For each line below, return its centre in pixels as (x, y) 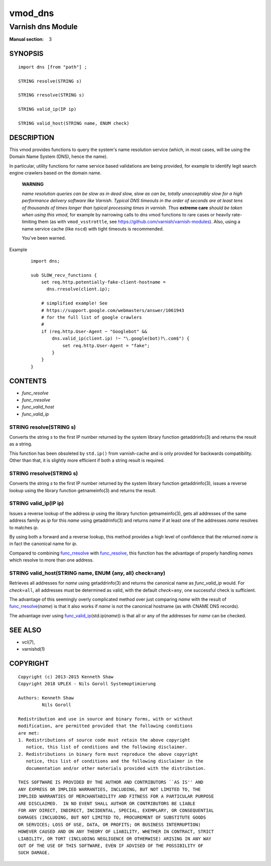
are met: (29, 733)
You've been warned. (44, 238)
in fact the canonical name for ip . (43, 544)
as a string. (21, 444)
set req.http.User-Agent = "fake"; (106, 345)
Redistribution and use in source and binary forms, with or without (106, 719)
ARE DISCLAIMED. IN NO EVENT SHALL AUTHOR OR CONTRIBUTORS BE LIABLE (107, 803)
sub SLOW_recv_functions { (64, 275)
